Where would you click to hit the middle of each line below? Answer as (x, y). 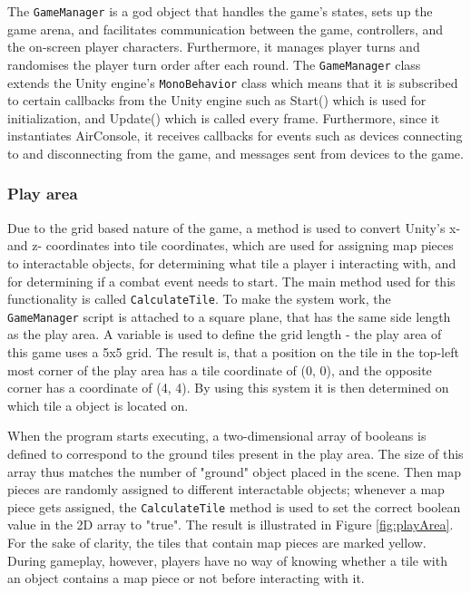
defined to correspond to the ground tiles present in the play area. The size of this (235, 453)
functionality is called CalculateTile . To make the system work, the (199, 299)
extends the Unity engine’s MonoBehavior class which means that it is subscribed (233, 82)
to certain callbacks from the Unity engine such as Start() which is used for (217, 100)
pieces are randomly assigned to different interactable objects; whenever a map (226, 489)
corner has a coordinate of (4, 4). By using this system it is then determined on (228, 388)
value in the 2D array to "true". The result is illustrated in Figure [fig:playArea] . (231, 525)
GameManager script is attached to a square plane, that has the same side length (229, 316)
